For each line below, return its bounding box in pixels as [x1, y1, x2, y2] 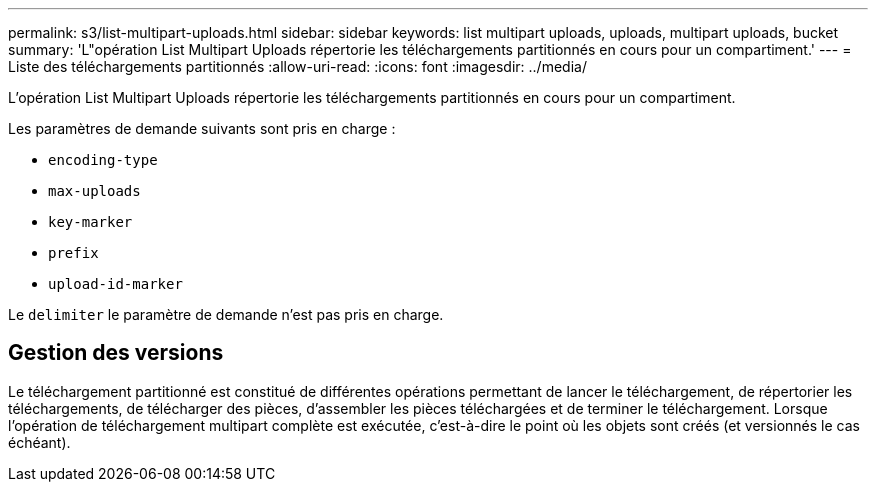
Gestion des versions [8, 340, 224, 366]
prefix [48, 245, 99, 261]
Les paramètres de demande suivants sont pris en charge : [8, 120, 396, 137]
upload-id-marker [48, 276, 183, 292]
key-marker [48, 214, 133, 230]
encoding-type [48, 152, 158, 168]
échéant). [8, 433, 71, 451]
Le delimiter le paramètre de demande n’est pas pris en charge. [8, 306, 444, 323]
